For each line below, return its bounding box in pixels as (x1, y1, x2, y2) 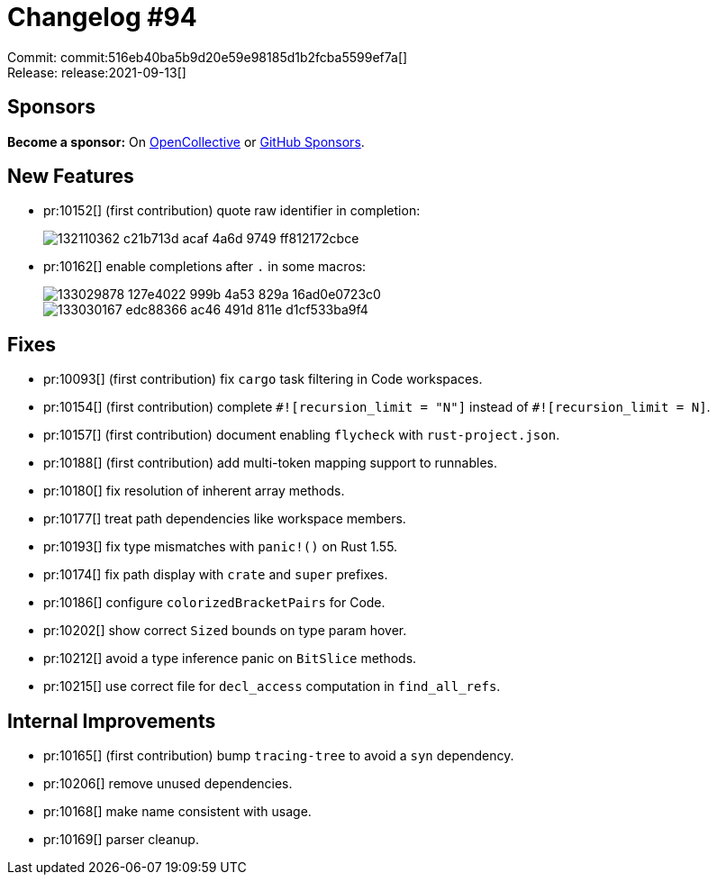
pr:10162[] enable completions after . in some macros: (43, 259, 367, 275)
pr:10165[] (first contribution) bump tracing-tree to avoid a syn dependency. (43, 748, 514, 764)
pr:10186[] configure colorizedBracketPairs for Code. (43, 595, 386, 611)
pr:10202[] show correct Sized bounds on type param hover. (43, 623, 407, 639)
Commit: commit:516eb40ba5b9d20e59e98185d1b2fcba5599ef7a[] (7, 49, 408, 65)
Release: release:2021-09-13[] (7, 64, 186, 80)
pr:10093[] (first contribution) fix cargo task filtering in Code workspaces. (43, 371, 483, 387)
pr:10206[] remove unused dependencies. (43, 776, 293, 792)
